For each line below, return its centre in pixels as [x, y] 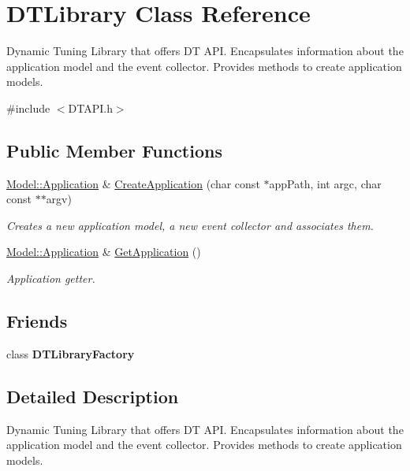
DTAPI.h [90, 108]
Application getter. [51, 278]
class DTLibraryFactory [71, 353]
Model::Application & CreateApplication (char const [133, 183]
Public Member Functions [114, 150]
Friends [37, 321]
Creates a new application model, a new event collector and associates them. [190, 225]
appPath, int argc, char [325, 183]
